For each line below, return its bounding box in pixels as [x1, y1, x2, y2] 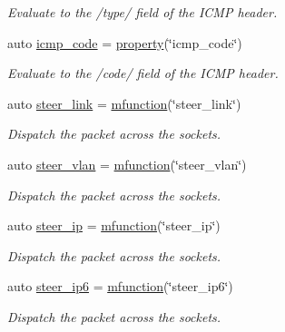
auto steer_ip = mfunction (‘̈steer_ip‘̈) [7, 216, 221, 235]
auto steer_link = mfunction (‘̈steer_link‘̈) [7, 93, 241, 112]
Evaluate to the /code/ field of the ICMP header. [7, 63, 279, 83]
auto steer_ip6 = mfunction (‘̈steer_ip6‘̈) [7, 277, 233, 296]
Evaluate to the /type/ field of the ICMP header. [7, 3, 278, 21]
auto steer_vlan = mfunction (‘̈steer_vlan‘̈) [7, 154, 247, 173]
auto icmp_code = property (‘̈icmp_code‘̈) [7, 33, 242, 52]
